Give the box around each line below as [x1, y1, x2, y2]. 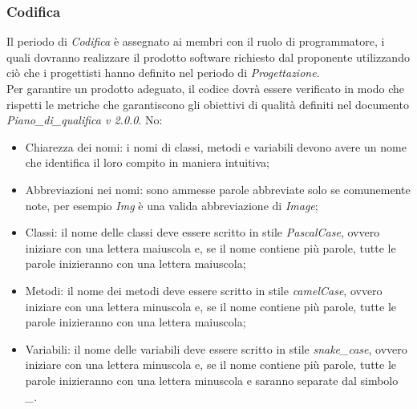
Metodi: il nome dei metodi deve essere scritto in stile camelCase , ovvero [25, 281, 383, 298]
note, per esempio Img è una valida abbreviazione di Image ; [25, 196, 318, 213]
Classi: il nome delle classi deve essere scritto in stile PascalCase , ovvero [25, 224, 380, 241]
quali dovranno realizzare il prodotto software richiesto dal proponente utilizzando [6, 48, 410, 65]
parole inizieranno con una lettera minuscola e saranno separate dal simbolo [25, 371, 399, 388]
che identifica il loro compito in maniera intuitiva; [25, 154, 270, 171]
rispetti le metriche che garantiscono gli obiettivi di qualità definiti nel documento [6, 95, 409, 112]
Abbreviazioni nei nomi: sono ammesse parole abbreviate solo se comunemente [25, 180, 411, 197]
